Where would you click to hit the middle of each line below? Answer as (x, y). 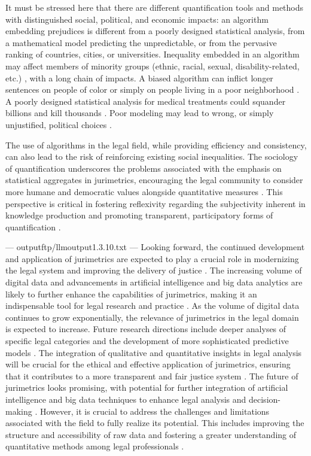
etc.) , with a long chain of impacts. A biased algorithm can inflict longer (139, 77)
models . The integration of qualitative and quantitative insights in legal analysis (154, 352)
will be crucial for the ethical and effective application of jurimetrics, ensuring (148, 364)
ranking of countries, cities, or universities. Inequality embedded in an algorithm (153, 54)
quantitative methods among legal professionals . (95, 446)
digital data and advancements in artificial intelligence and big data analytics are (154, 282)
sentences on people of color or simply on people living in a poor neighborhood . (153, 89)
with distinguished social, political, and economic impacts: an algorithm (137, 19)
